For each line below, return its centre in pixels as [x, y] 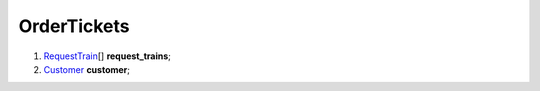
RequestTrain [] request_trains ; [107, 56]
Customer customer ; [86, 69]
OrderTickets [74, 26]
